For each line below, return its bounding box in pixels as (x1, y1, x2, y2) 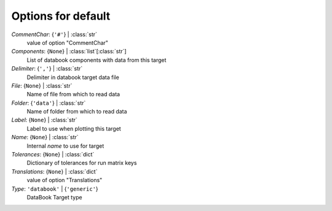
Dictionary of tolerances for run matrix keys (26, 159, 137, 167)
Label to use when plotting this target (26, 125, 121, 132)
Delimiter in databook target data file (26, 74, 119, 81)
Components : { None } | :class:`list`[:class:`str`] (11, 48, 127, 55)
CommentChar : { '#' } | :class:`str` (11, 31, 98, 38)
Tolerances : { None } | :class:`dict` (11, 151, 95, 158)
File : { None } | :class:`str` (11, 82, 73, 89)
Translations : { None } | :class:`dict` (11, 167, 98, 175)
